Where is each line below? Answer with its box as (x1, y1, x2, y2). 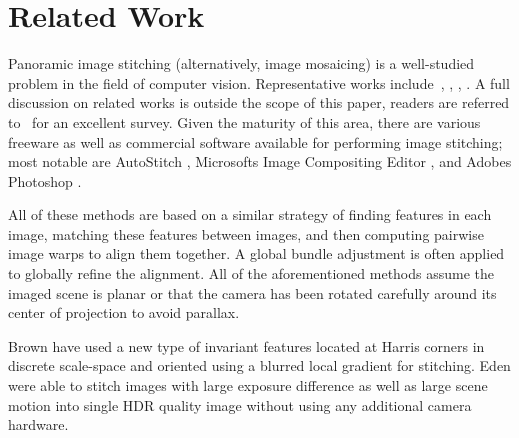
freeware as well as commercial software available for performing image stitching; (8, 131, 503, 152)
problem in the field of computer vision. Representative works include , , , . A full (8, 72, 510, 93)
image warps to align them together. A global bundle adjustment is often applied (8, 243, 505, 264)
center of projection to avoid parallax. (8, 302, 240, 323)
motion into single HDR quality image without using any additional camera (8, 394, 472, 415)
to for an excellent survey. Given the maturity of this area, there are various (8, 111, 481, 132)
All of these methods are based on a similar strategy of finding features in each (8, 204, 492, 225)
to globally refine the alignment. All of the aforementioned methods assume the (8, 263, 495, 284)
